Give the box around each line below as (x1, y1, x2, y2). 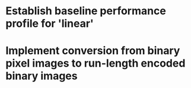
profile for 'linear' (5, 17, 94, 30)
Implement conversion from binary (5, 44, 180, 58)
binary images (5, 70, 78, 83)
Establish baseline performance (5, 4, 167, 18)
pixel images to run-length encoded (5, 56, 186, 70)
